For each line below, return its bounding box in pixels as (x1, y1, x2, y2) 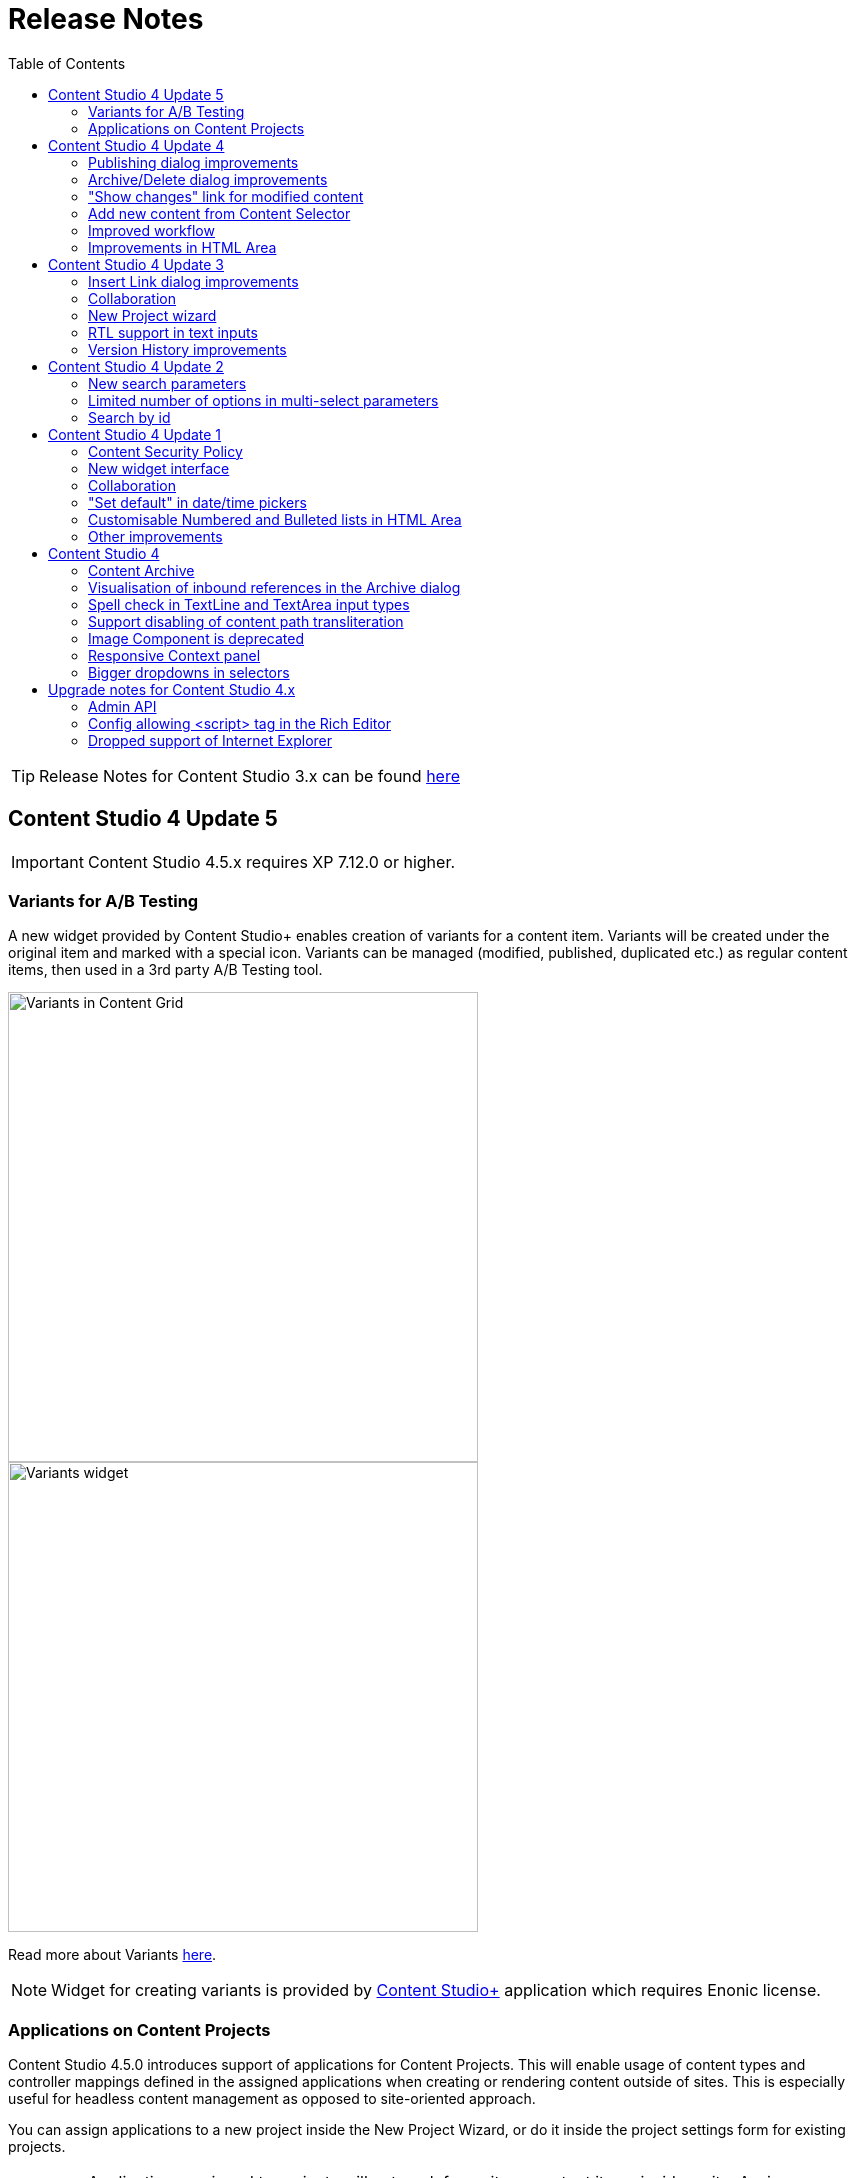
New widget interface (88, 459, 230, 477)
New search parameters (88, 374, 247, 392)
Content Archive (88, 561, 195, 579)
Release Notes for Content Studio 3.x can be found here (39, 765, 460, 786)
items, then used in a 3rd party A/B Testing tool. (8, 961, 323, 979)
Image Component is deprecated (88, 629, 305, 647)
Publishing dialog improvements (88, 153, 299, 171)
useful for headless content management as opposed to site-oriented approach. (8, 2090, 536, 2108)
